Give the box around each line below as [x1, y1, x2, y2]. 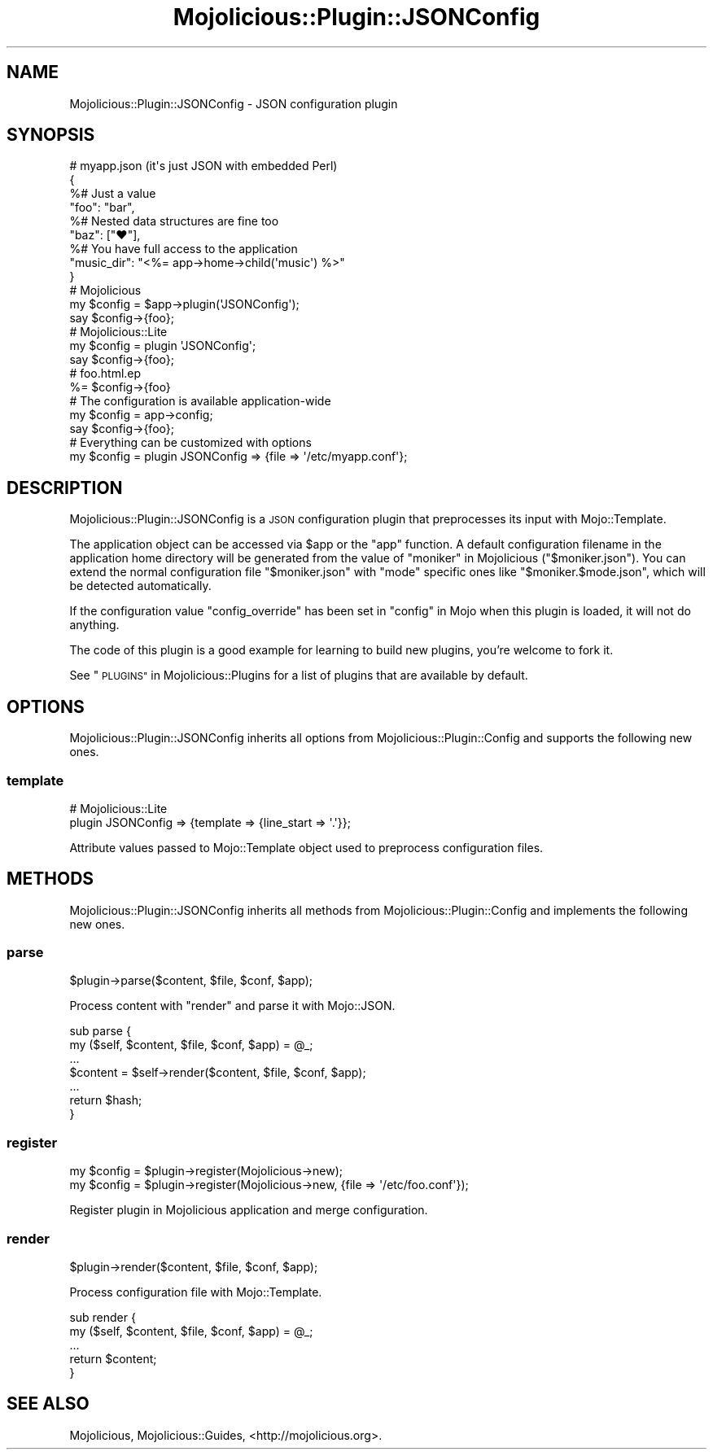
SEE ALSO [7, 1393, 90, 1414]
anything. [69, 618, 120, 632]
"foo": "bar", [69, 200, 135, 215]
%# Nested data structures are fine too [69, 214, 279, 229]
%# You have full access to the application [69, 242, 298, 256]
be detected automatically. [69, 579, 212, 593]
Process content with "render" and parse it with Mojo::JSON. [69, 999, 396, 1013]
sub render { [69, 1310, 136, 1324]
